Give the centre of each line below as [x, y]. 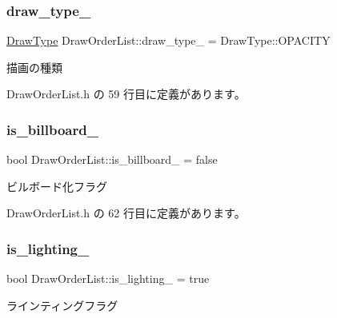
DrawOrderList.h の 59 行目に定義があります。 [126, 94]
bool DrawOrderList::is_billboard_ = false [112, 159]
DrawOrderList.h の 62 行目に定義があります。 [126, 213]
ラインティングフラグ [62, 305]
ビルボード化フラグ [57, 186]
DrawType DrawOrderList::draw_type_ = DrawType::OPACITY [168, 40]
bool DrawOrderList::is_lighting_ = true [108, 278]
